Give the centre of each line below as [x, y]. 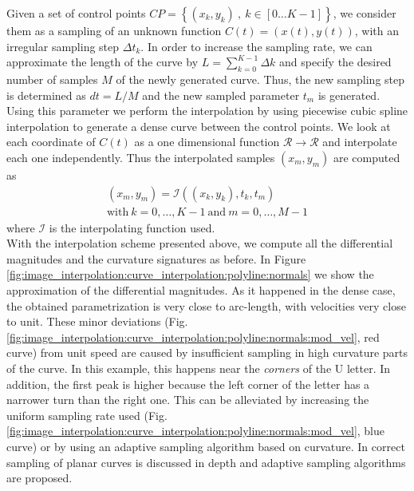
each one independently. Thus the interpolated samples [141, 157]
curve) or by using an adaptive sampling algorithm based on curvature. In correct [206, 446]
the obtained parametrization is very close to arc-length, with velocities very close [206, 305]
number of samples [52, 79]
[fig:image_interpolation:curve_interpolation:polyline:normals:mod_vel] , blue [196, 431]
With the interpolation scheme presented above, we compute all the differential [200, 243]
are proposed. [39, 478]
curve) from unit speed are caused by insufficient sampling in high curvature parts [207, 352]
